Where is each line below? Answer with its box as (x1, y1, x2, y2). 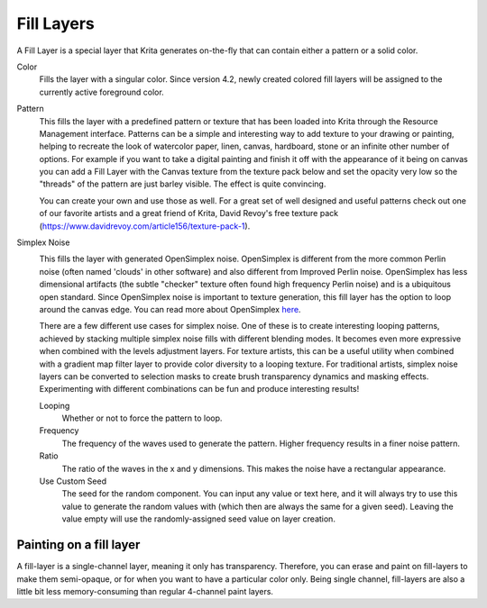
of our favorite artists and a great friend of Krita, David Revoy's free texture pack (39, 208, 338, 219)
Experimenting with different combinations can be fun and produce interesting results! (39, 384, 360, 395)
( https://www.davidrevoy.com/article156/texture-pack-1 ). (39, 221, 251, 231)
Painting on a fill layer (16, 537, 141, 553)
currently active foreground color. (39, 86, 164, 97)
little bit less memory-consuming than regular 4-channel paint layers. (16, 585, 274, 596)
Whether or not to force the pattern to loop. (61, 413, 223, 423)
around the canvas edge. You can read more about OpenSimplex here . (39, 304, 301, 314)
